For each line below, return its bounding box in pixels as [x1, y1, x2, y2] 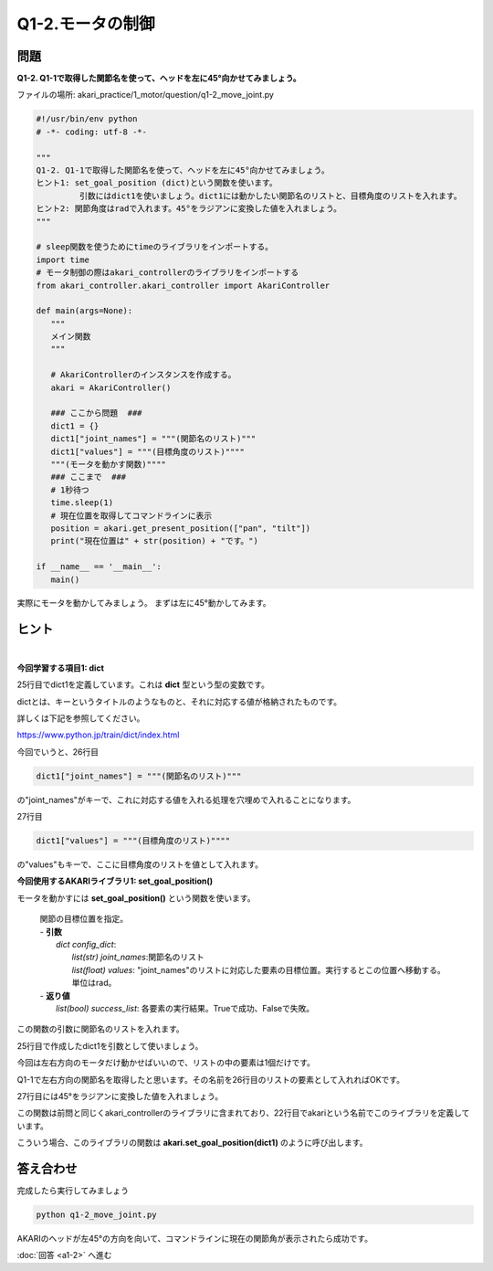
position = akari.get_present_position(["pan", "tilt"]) [50, 523, 311, 534]
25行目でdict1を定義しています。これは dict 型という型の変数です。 [16, 679, 269, 690]
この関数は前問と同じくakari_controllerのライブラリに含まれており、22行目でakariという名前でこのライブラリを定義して [16, 1107, 470, 1118]
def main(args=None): [36, 306, 133, 316]
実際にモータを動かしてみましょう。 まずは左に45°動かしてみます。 [16, 598, 271, 609]
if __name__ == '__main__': [36, 562, 162, 572]
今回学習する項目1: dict [16, 662, 105, 673]
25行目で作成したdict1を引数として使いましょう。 [16, 1040, 204, 1051]
